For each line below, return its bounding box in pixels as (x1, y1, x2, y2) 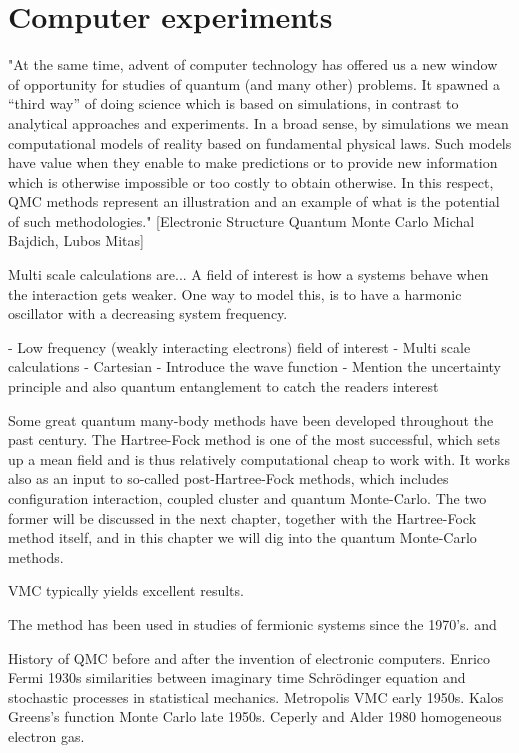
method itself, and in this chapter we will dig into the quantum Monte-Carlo (8, 527, 477, 548)
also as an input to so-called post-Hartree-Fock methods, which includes (8, 468, 449, 489)
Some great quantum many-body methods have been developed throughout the (8, 409, 494, 430)
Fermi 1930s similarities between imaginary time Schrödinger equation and (8, 667, 466, 688)
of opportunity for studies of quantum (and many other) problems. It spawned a (8, 73, 501, 94)
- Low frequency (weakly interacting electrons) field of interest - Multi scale (8, 336, 471, 357)
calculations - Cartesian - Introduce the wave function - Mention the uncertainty (8, 356, 501, 377)
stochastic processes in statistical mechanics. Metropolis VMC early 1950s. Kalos (8, 686, 504, 707)
